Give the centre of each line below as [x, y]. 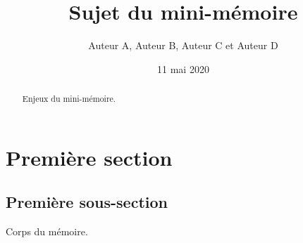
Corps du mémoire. [47, 231]
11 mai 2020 [183, 68]
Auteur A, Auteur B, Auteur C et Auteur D [183, 45]
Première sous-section [87, 202]
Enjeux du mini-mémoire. [69, 99]
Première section [89, 157]
